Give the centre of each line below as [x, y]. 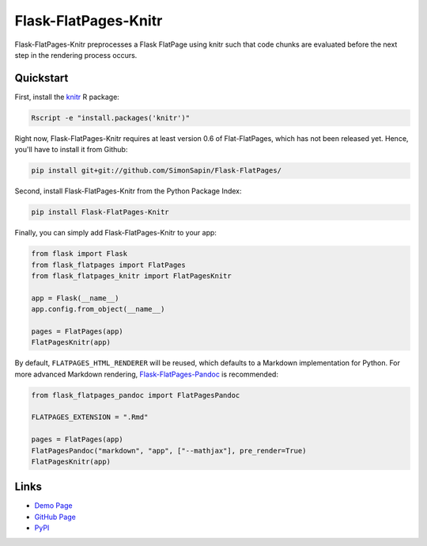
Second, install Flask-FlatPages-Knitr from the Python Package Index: [128, 191]
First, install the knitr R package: [67, 97]
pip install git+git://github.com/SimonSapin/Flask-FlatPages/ [157, 171]
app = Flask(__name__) [75, 298]
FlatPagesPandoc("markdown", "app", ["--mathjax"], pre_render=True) [169, 451]
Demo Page [53, 506]
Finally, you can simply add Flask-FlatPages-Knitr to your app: [116, 233]
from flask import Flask [79, 254]
